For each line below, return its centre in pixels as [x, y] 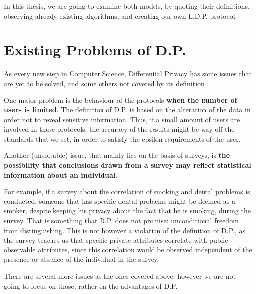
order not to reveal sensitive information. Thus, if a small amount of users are [122, 119]
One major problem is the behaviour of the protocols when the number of [121, 100]
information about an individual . [61, 174]
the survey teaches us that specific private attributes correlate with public [116, 240]
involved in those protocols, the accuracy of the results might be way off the [119, 129]
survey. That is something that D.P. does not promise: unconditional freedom [121, 220]
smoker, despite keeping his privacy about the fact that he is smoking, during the [127, 211]
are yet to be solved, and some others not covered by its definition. [105, 83]
